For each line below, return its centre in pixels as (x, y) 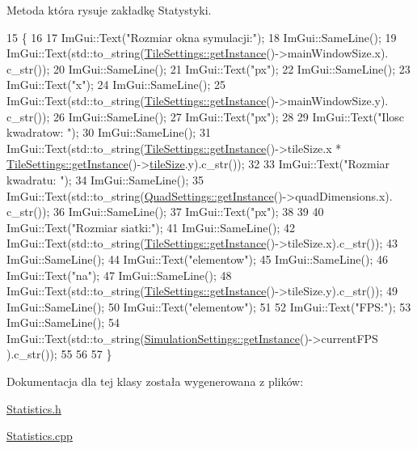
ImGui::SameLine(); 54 (63, 322)
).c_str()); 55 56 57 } (59, 354)
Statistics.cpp (40, 436)
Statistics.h (34, 408)
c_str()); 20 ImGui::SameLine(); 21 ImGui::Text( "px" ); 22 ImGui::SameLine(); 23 (208, 68)
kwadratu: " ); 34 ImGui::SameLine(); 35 (105, 179)
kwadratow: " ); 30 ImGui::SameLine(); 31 (109, 132)
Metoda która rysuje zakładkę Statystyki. (109, 10)
